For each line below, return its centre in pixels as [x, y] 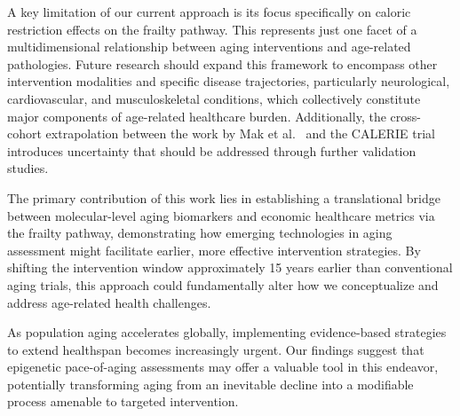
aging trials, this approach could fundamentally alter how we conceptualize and [223, 284]
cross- [405, 116]
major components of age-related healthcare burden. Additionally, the [197, 116]
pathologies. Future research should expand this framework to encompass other [222, 63]
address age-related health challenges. [109, 302]
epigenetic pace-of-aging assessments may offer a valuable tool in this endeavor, [223, 367]
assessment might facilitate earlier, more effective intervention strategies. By [214, 250]
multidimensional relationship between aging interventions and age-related [209, 47]
